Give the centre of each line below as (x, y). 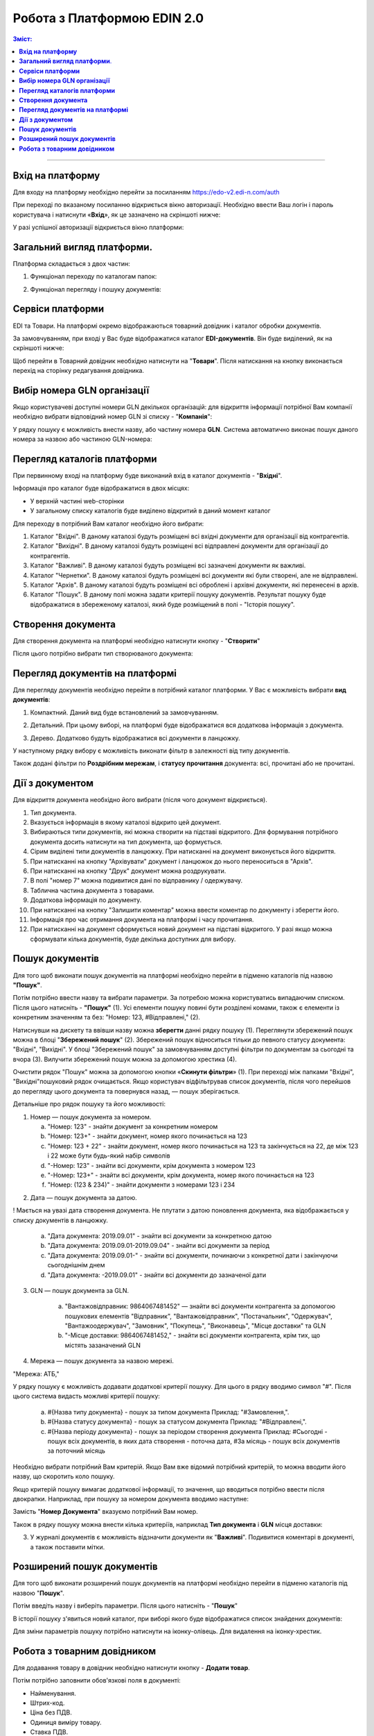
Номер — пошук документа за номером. (91, 1117)
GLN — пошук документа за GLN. (80, 1290)
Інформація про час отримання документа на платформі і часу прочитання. (142, 919)
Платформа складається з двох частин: (72, 263)
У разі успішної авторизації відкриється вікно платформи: (98, 227)
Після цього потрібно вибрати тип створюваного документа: (103, 653)
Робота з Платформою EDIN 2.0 (108, 18)
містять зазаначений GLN (103, 1345)
